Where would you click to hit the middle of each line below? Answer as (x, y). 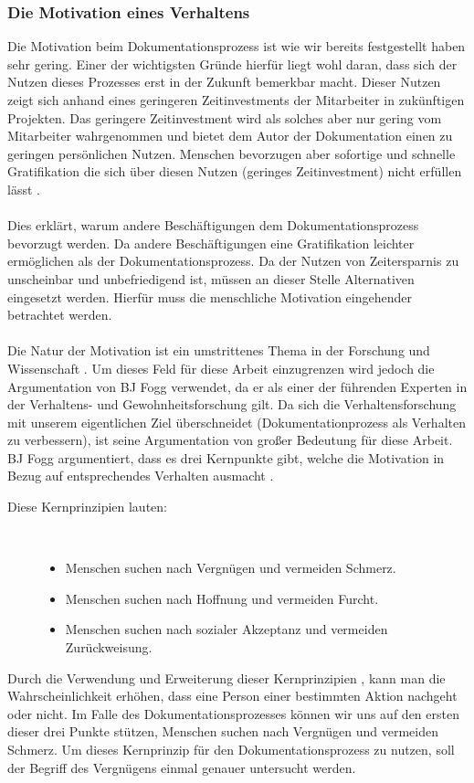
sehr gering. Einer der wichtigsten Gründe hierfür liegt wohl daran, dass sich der (232, 63)
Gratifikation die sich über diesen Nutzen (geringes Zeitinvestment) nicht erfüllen (235, 171)
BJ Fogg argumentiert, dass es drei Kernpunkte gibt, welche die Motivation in (226, 457)
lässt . (24, 189)
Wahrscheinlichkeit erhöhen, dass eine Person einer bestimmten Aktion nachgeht (232, 696)
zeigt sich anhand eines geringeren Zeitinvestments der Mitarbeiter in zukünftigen (236, 100)
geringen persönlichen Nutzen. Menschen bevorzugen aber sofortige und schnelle (232, 153)
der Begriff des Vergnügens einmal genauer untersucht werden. (182, 767)
